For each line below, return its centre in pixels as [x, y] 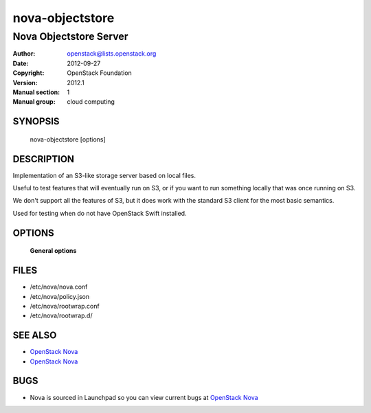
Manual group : [34, 102]
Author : [24, 54]
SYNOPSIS [36, 121]
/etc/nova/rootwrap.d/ [61, 315]
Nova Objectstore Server [70, 36]
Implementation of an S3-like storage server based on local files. [104, 175]
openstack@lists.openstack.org [112, 54]
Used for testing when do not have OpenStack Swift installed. [100, 213]
